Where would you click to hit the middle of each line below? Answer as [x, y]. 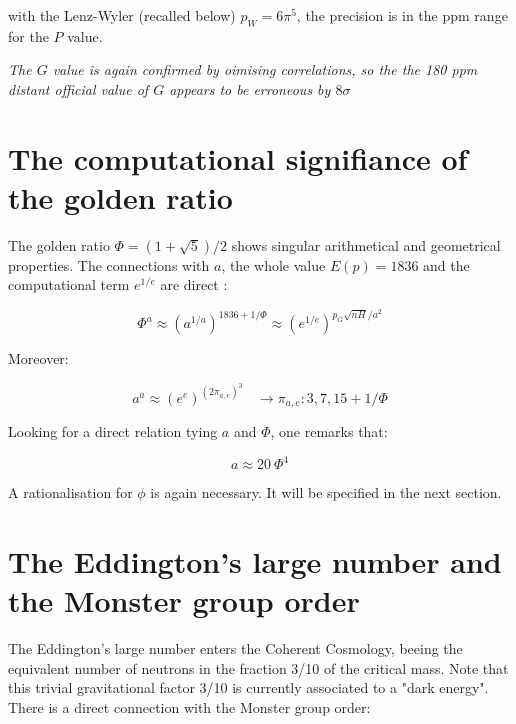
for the [28, 35]
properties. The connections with [109, 264]
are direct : [194, 284]
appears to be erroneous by [250, 88]
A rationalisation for [70, 492]
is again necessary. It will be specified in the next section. [326, 492]
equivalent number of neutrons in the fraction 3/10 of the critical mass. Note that [258, 667]
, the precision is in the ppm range [402, 15]
